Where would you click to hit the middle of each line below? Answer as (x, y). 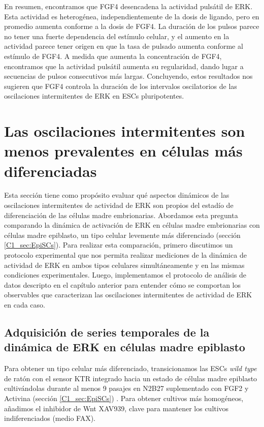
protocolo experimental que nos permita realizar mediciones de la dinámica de (125, 255)
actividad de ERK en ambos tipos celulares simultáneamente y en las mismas (124, 265)
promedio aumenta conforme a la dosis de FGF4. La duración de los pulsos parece (132, 26)
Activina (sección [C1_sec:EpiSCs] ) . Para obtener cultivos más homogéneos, (124, 398)
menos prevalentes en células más (123, 151)
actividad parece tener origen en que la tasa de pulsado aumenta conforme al (124, 46)
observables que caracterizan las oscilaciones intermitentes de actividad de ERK (128, 295)
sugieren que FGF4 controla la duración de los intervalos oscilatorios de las (121, 86)
